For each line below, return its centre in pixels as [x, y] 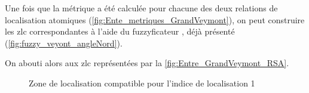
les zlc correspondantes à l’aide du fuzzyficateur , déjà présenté [120, 31]
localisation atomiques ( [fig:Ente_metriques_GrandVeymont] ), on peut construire [155, 19]
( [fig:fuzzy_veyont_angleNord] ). [64, 43]
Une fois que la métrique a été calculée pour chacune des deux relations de [141, 8]
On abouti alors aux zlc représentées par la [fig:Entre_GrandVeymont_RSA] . [147, 63]
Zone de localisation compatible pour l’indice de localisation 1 [142, 83]
